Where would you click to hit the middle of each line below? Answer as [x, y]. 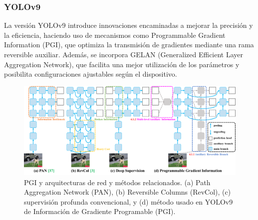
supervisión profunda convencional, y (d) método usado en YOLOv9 [129, 201]
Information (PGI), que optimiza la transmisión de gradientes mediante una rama [129, 45]
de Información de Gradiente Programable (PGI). [100, 211]
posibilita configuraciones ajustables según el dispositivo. [91, 74]
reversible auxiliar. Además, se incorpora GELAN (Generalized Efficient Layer [124, 54]
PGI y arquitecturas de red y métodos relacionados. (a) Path [117, 182]
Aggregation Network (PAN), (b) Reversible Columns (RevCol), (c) [128, 192]
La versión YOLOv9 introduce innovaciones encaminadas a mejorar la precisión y [129, 25]
